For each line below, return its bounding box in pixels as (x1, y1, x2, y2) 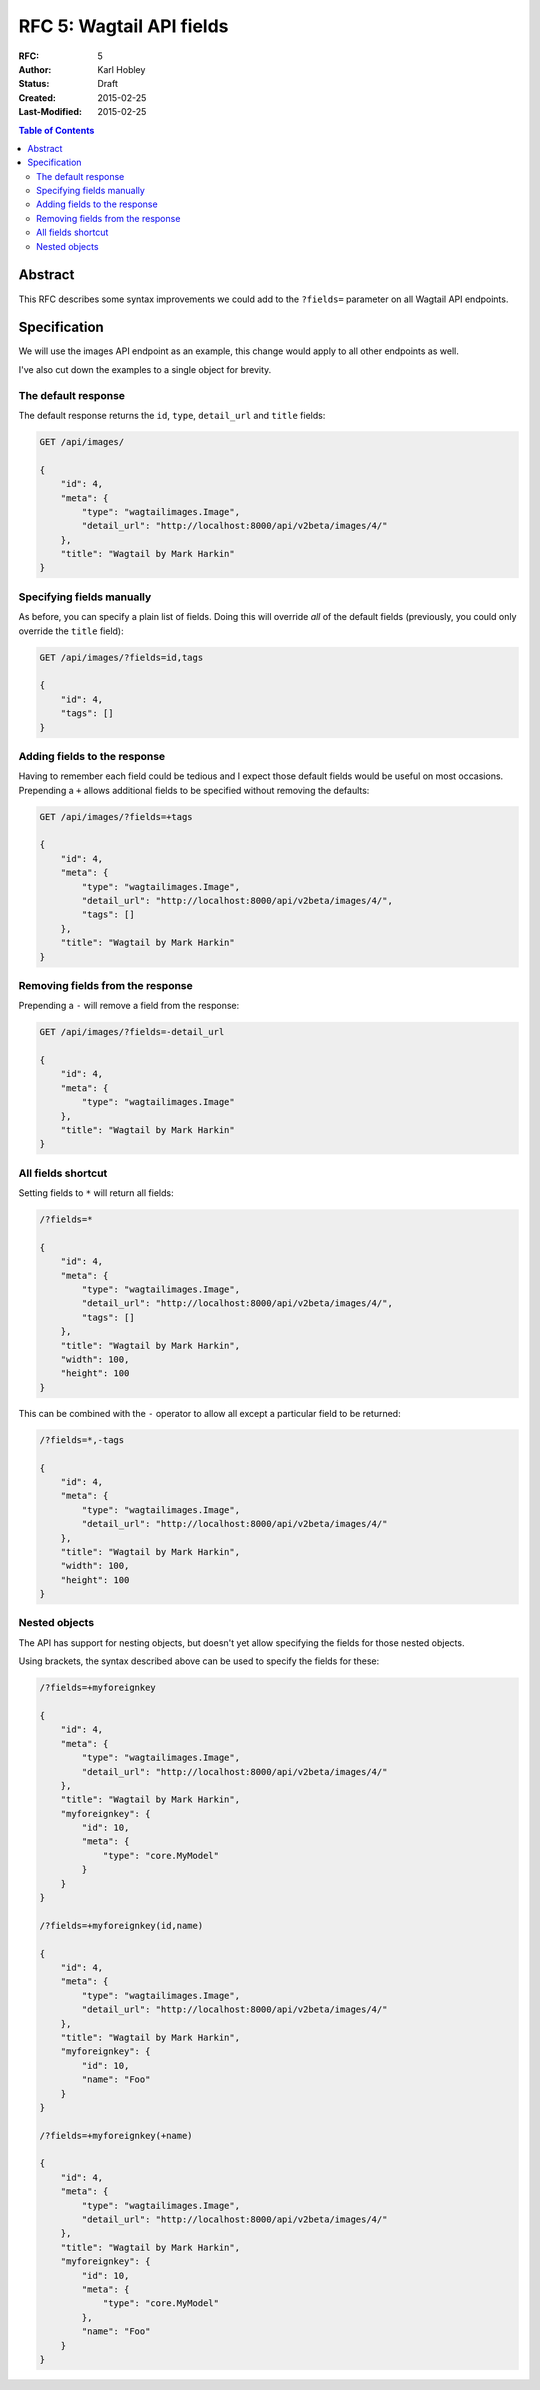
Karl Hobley (97, 63, 146, 75)
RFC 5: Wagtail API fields (18, 15, 229, 37)
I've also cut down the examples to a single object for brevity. (18, 363, 272, 375)
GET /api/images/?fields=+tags (39, 811, 194, 822)
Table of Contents (18, 124, 95, 136)
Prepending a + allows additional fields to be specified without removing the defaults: (18, 784, 370, 796)
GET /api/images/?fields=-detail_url (39, 1026, 225, 1038)
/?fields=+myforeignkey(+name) (39, 2130, 194, 2141)
